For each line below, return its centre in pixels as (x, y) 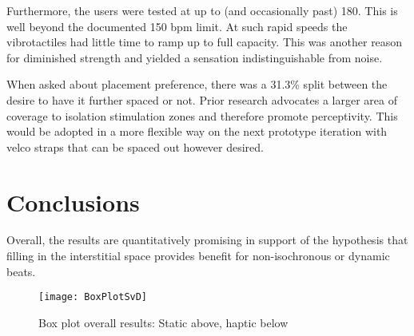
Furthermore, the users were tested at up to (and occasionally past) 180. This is (202, 10)
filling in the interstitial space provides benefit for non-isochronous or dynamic (198, 256)
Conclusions (73, 202)
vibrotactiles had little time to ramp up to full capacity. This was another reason (205, 42)
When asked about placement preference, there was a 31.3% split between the (197, 84)
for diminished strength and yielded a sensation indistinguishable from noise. (195, 57)
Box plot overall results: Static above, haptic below (163, 322)
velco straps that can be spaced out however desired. (135, 146)
